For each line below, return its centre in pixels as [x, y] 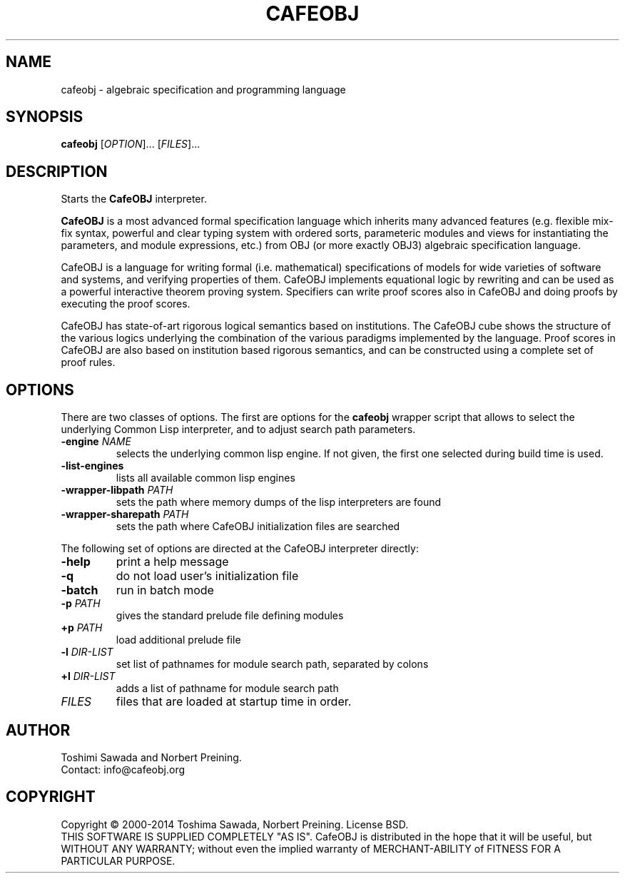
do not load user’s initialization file [207, 576]
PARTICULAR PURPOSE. [118, 860]
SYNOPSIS [45, 117]
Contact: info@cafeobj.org [123, 769]
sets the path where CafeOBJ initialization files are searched [258, 527]
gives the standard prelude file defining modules [230, 616]
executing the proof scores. [126, 304]
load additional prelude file [178, 640]
